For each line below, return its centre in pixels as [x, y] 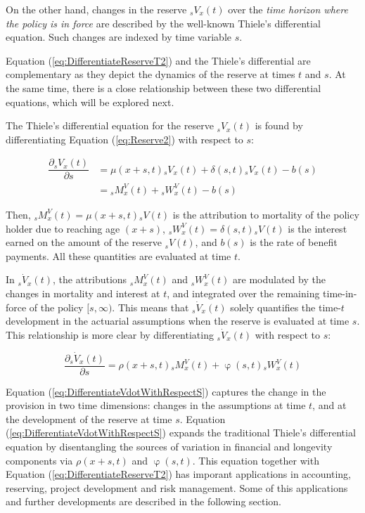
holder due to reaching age [63, 228]
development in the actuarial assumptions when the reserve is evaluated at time [178, 321]
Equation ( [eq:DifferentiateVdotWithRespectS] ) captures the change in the [166, 391]
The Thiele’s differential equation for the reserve [110, 125]
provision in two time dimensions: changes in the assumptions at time [156, 405]
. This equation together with [256, 460]
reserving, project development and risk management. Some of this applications [177, 487]
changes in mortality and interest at [83, 293]
